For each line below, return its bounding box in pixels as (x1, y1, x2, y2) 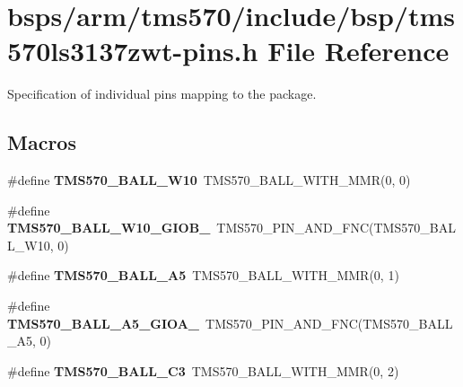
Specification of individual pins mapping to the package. (7, 84, 317, 103)
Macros (7, 128, 76, 156)
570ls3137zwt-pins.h (7, 32, 258, 69)
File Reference (267, 32, 450, 69)
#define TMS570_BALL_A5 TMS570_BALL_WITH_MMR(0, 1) (7, 266, 399, 285)
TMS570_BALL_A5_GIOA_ (7, 313, 200, 332)
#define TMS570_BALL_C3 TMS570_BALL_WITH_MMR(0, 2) (7, 361, 399, 380)
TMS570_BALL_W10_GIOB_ (7, 218, 211, 237)
